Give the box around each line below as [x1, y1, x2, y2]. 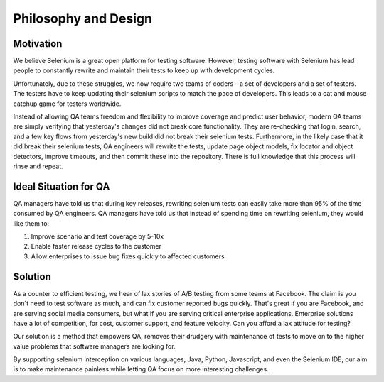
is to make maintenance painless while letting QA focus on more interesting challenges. [13, 365, 270, 373]
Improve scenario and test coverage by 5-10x [31, 232, 164, 241]
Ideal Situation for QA [13, 180, 110, 192]
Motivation [13, 38, 63, 50]
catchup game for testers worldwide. [13, 99, 122, 108]
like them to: [13, 219, 50, 227]
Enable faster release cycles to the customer [31, 242, 162, 251]
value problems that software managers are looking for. [13, 342, 176, 351]
